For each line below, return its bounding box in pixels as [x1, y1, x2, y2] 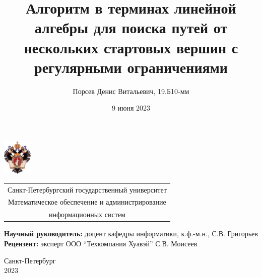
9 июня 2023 [111, 103, 151, 113]
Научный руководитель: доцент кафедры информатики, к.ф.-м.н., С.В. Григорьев [4, 228, 258, 239]
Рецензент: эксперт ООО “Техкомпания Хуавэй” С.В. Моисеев [4, 238, 198, 248]
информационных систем [48, 209, 125, 220]
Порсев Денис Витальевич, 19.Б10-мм [73, 85, 189, 96]
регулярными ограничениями [34, 56, 228, 77]
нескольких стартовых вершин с [24, 37, 238, 57]
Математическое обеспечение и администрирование [8, 197, 166, 207]
